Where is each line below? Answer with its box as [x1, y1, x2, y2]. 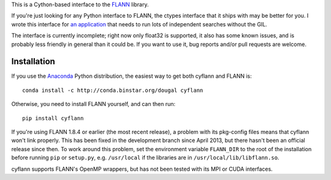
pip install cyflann [22, 114, 84, 122]
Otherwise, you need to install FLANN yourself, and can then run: [11, 100, 176, 108]
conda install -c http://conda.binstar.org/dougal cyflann [22, 86, 204, 94]
